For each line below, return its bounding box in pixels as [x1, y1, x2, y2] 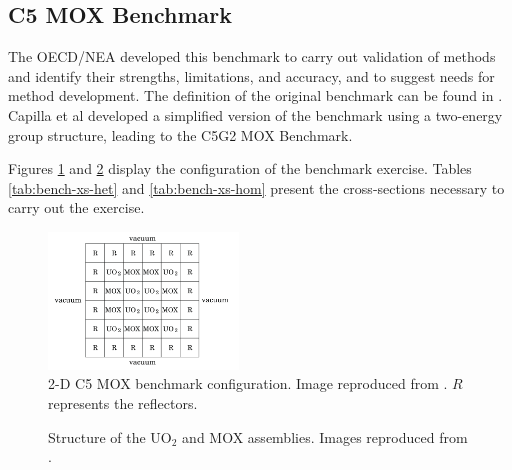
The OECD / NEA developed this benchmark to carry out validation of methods [8, 46, 496, 67]
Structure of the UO [48, 426, 172, 447]
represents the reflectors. [48, 392, 198, 413]
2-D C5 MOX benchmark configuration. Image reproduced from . [48, 373, 448, 394]
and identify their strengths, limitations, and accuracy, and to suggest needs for [8, 65, 495, 86]
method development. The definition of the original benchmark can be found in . [8, 85, 503, 106]
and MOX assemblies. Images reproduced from [182, 426, 468, 447]
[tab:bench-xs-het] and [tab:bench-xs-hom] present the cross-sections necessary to [8, 177, 505, 198]
